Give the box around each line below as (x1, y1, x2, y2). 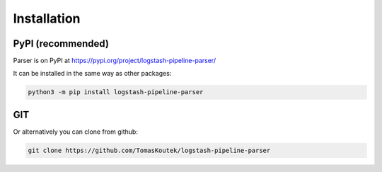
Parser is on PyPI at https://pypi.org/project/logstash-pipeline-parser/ (13, 57, 216, 65)
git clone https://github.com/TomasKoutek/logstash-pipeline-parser (28, 146, 271, 154)
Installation (13, 11, 81, 26)
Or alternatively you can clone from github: (13, 127, 138, 136)
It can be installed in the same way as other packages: (13, 69, 172, 78)
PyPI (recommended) (13, 38, 110, 50)
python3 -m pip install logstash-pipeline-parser (28, 88, 204, 96)
